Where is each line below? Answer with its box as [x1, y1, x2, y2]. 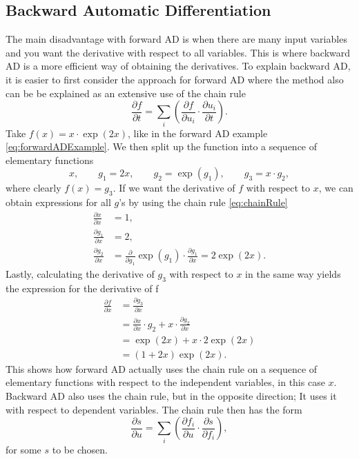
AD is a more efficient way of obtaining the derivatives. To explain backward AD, [6, 59, 351, 73]
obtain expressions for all [6, 195, 111, 210]
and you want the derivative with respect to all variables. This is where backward [6, 45, 351, 59]
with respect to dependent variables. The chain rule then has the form [6, 402, 302, 416]
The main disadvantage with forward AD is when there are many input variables [6, 32, 347, 46]
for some [6, 442, 41, 456]
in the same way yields [245, 266, 341, 280]
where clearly [6, 181, 61, 195]
